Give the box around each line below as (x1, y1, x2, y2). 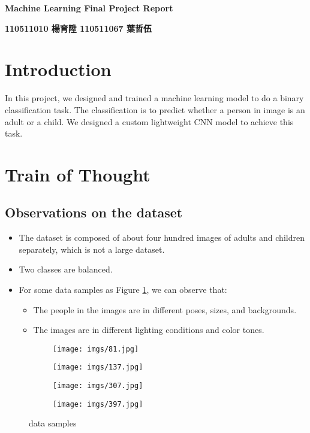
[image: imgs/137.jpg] (53, 363, 143, 372)
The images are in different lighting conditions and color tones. (33, 323, 264, 336)
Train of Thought (5, 162, 151, 186)
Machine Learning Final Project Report (5, 2, 173, 14)
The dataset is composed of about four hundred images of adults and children (19, 231, 305, 244)
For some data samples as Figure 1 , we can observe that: (19, 283, 227, 296)
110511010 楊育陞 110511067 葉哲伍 (5, 22, 152, 34)
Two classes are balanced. (19, 263, 113, 275)
